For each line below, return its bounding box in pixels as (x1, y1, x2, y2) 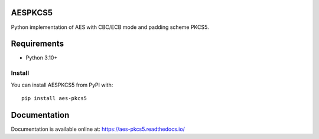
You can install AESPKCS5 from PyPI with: (11, 81, 113, 88)
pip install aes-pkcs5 (21, 95, 87, 101)
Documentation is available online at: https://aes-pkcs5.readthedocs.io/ (11, 125, 185, 133)
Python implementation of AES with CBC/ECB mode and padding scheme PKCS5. (11, 24, 209, 31)
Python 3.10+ (25, 54, 58, 61)
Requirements (11, 39, 64, 49)
